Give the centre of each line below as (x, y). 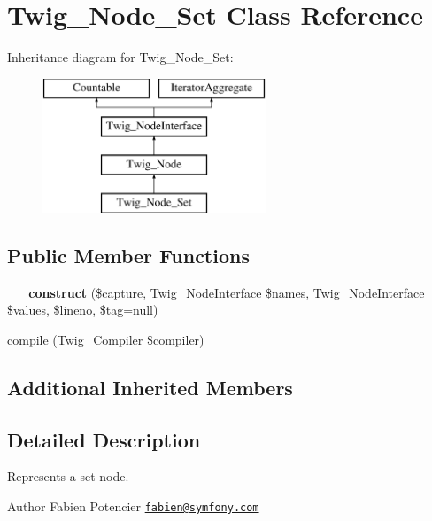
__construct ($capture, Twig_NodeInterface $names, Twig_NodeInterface (216, 292)
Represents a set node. (68, 476)
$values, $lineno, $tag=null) (83, 310)
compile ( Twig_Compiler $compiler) (106, 339)
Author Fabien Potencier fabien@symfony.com (133, 506)
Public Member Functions (128, 255)
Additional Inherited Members (150, 387)
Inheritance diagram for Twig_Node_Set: (120, 57)
